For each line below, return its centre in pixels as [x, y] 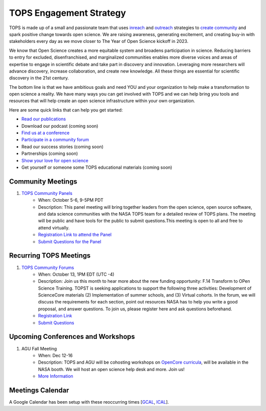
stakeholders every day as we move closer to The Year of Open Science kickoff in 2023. [99, 41]
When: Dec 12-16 [55, 355]
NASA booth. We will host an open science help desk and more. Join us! [111, 369]
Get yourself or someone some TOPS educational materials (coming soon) [97, 167]
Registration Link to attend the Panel [75, 235]
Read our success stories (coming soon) [62, 147]
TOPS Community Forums [48, 267]
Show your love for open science [55, 160]
